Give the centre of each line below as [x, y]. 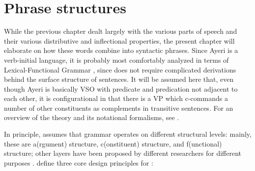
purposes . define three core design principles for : [79, 162]
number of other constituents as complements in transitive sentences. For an [119, 108]
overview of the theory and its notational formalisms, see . [92, 117]
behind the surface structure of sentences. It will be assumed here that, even [119, 79]
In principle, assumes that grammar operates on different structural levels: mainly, [128, 134]
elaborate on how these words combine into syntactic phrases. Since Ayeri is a [121, 50]
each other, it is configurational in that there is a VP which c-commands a [116, 98]
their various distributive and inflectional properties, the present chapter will [119, 40]
